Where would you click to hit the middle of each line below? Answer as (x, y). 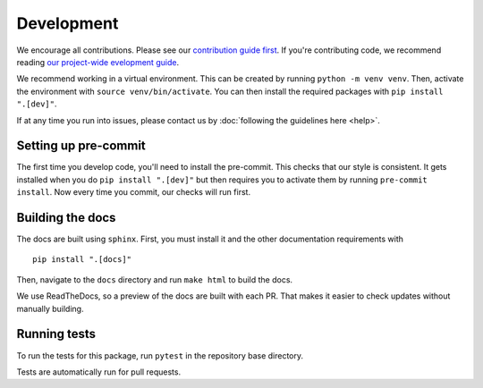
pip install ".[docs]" (82, 260)
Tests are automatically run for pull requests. (99, 372)
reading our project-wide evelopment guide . (97, 62)
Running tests (56, 334)
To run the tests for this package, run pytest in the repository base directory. (160, 355)
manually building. (50, 308)
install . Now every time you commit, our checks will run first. (133, 192)
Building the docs (66, 218)
